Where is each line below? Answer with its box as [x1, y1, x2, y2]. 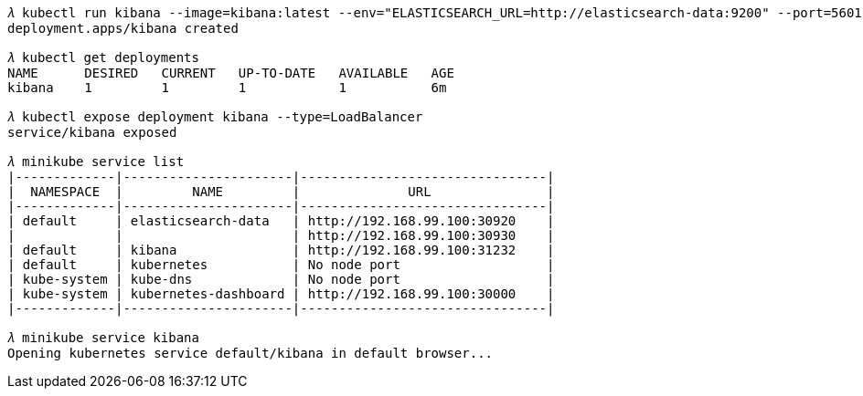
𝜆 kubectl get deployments [7, 50, 199, 65]
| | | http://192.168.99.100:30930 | [7, 228, 555, 243]
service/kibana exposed [7, 125, 177, 140]
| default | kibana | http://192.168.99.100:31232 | [7, 243, 555, 257]
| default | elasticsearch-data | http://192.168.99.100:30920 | [7, 214, 555, 228]
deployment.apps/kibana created [7, 21, 239, 36]
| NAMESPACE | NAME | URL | [7, 184, 555, 199]
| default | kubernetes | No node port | [7, 257, 555, 272]
